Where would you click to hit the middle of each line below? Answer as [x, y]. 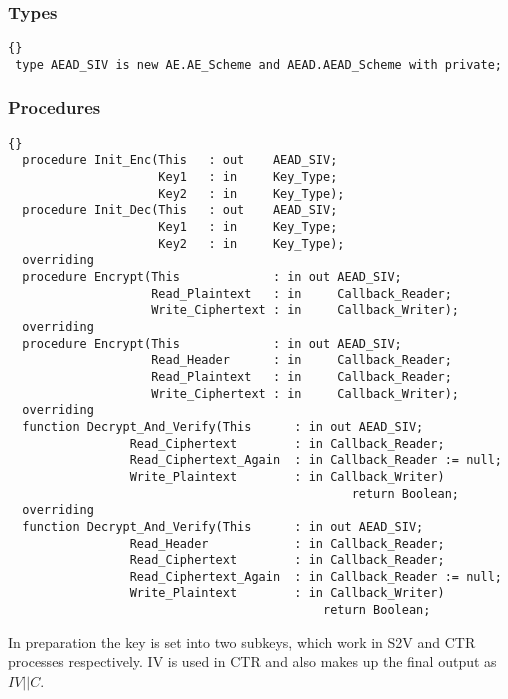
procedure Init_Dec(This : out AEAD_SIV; [180, 210]
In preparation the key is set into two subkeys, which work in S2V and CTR [242, 641]
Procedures [54, 107]
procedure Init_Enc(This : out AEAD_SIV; [180, 160]
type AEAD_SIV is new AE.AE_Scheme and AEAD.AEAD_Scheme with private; [258, 64]
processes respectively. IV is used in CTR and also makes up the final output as [252, 661]
